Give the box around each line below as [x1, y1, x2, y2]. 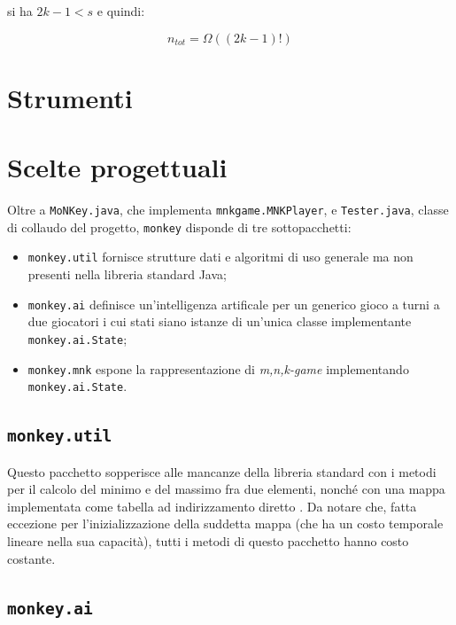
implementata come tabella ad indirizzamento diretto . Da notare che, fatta [7, 496, 417, 515]
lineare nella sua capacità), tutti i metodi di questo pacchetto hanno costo [7, 532, 409, 551]
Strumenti [7, 79, 133, 115]
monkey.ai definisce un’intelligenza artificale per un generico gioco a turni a [27, 294, 440, 313]
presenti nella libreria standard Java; [27, 265, 227, 284]
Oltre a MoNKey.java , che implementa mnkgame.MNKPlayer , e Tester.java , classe [7, 200, 449, 219]
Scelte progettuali [7, 149, 228, 185]
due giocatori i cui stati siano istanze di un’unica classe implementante [27, 312, 412, 331]
